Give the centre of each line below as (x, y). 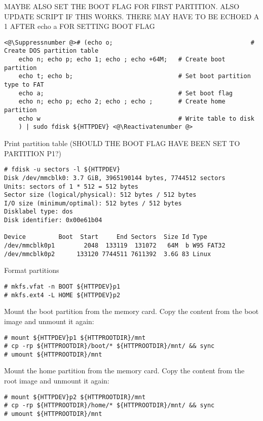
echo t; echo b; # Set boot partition (135, 76)
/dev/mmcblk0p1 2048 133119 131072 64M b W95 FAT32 (115, 246)
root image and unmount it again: (57, 381)
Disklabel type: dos (39, 212)
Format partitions (32, 270)
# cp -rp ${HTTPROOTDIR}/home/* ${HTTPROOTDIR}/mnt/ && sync (109, 406)
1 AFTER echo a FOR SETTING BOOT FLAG (80, 26)
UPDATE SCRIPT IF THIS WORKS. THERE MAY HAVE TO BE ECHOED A (132, 16)
